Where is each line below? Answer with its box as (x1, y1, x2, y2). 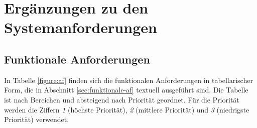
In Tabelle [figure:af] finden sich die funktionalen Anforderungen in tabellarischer (4, 74, 253, 85)
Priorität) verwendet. (4, 114, 69, 124)
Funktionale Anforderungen (4, 51, 150, 66)
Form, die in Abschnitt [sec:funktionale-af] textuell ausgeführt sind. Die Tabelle (4, 84, 248, 95)
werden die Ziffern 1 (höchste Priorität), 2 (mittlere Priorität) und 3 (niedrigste (4, 104, 249, 114)
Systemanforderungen (4, 17, 157, 37)
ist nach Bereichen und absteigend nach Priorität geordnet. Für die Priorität (4, 94, 239, 104)
